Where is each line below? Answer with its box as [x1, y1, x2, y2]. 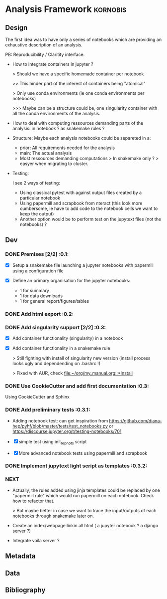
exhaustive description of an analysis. [5, 42, 83, 48]
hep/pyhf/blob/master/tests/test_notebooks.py [12, 423, 108, 429]
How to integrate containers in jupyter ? [12, 61, 93, 67]
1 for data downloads [19, 293, 63, 299]
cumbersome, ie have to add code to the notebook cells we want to [19, 205, 158, 211]
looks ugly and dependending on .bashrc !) [12, 361, 101, 367]
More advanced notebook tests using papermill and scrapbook [18, 450, 148, 456]
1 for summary [19, 287, 50, 293]
